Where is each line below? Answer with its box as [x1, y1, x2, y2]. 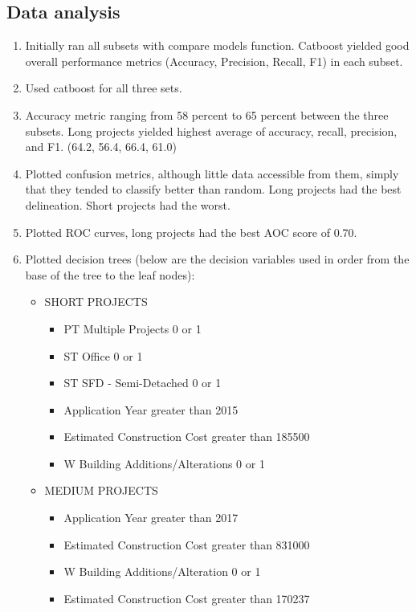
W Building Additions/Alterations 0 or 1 [63, 455, 265, 471]
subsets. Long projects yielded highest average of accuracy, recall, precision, [25, 122, 398, 139]
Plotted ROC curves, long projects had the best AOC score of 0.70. [25, 223, 357, 240]
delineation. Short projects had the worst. [25, 196, 230, 213]
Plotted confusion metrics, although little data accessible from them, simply [25, 165, 399, 182]
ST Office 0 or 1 [63, 347, 143, 364]
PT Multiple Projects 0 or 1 [63, 320, 202, 337]
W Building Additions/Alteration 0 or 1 [63, 563, 261, 580]
